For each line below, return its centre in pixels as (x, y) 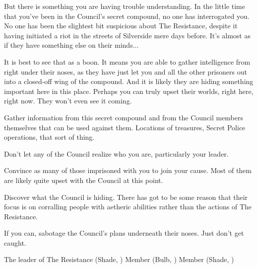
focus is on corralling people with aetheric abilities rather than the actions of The (128, 207)
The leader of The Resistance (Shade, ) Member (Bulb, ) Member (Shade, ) (119, 259)
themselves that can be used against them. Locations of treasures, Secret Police (125, 127)
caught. (15, 242)
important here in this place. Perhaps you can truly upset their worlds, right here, (129, 91)
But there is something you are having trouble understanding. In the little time (125, 6)
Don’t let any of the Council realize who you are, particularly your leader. (116, 153)
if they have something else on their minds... (71, 45)
